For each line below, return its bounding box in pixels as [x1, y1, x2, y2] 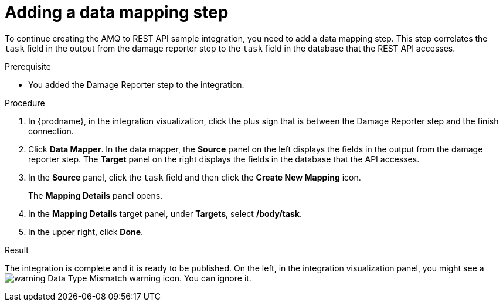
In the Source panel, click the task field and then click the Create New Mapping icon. [28, 172, 361, 182]
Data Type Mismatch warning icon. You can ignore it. [47, 273, 251, 283]
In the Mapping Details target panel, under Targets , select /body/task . [28, 208, 302, 219]
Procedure [5, 97, 45, 108]
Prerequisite [5, 61, 51, 72]
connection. [28, 125, 74, 136]
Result [5, 244, 29, 255]
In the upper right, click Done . [28, 226, 144, 237]
